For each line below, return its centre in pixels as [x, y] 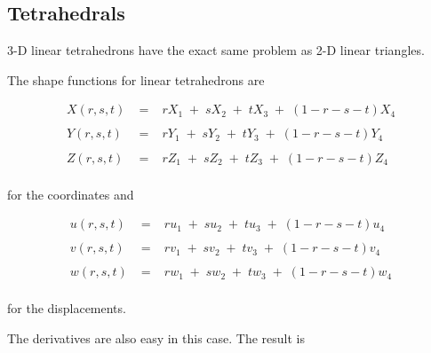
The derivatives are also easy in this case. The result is [156, 337]
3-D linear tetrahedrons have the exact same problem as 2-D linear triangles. [216, 50]
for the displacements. [67, 308]
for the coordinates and [71, 194]
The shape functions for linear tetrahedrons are [136, 79]
